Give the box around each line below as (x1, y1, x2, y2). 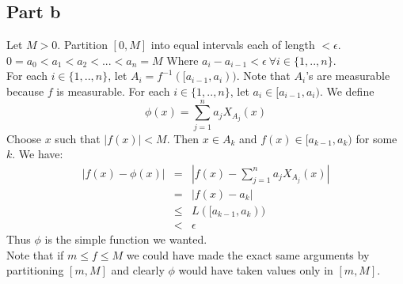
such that (55, 130, 101, 146)
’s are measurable (306, 67, 390, 84)
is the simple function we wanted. (44, 231, 207, 248)
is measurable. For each (56, 82, 170, 99)
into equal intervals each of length (150, 36, 315, 53)
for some (355, 130, 397, 146)
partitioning (6, 262, 64, 278)
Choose (6, 130, 42, 146)
